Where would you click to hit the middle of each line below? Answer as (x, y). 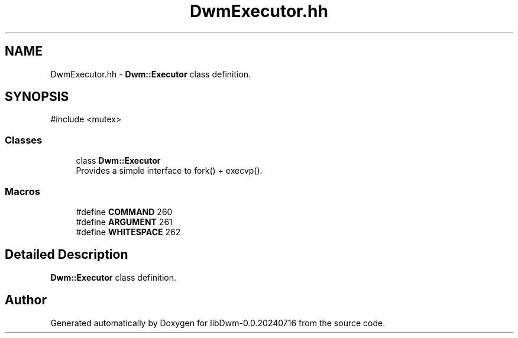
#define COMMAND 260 (124, 212)
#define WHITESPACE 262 (128, 232)
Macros (22, 191)
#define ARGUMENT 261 (124, 222)
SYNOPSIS (37, 97)
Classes (24, 140)
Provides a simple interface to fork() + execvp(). (169, 171)
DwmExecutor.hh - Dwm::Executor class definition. (151, 74)
